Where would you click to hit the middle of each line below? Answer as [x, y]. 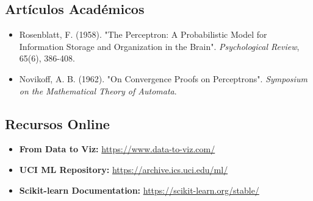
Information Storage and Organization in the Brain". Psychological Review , [159, 46]
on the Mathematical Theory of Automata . [98, 90]
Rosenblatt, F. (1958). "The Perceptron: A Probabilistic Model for [143, 34]
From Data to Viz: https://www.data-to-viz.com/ [117, 149]
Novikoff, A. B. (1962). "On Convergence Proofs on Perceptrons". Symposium [163, 78]
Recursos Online [57, 123]
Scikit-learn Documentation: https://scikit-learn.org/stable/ [139, 190]
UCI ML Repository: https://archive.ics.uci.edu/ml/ [124, 169]
